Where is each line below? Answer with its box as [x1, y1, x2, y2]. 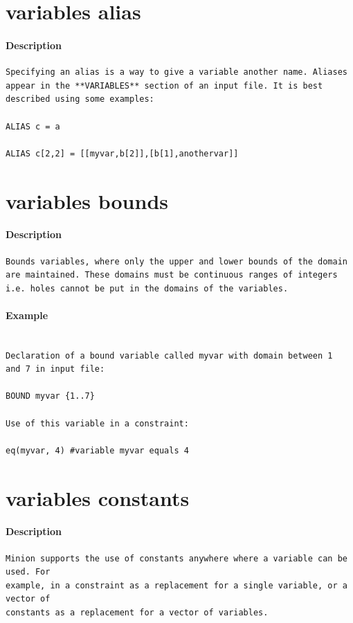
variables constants [6, 483, 190, 512]
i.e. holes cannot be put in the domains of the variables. [6, 283, 289, 294]
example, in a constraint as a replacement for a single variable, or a [6, 580, 347, 590]
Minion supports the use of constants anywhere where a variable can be [6, 553, 347, 563]
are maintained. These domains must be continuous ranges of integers [6, 270, 338, 280]
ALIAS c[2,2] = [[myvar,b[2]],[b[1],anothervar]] [6, 148, 239, 159]
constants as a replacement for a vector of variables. [6, 607, 269, 617]
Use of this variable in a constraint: [6, 418, 189, 428]
